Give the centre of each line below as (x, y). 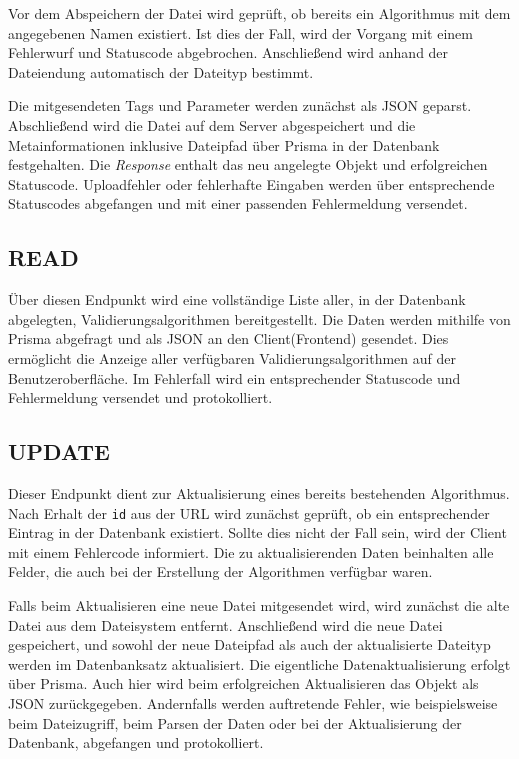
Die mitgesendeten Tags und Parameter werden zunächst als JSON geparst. (240, 105)
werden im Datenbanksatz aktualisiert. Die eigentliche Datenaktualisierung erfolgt (259, 663)
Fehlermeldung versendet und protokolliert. (140, 397)
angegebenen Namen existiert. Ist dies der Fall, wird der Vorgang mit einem (240, 32)
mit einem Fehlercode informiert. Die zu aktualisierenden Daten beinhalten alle (251, 551)
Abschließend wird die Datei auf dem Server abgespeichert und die (212, 124)
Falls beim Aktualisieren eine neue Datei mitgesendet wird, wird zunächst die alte (259, 604)
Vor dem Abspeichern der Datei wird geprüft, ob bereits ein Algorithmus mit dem (259, 13)
